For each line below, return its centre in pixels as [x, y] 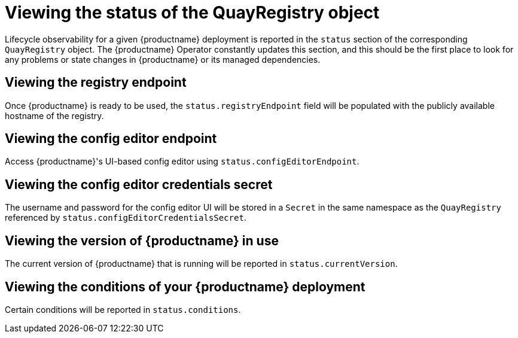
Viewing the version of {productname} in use [142, 240]
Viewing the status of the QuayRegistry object [192, 13]
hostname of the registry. [54, 115]
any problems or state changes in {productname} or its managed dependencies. [163, 59]
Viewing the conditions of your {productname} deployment [185, 287]
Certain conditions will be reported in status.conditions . [123, 309]
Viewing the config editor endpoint [111, 139]
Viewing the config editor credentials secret [139, 184]
